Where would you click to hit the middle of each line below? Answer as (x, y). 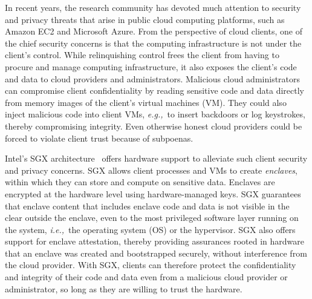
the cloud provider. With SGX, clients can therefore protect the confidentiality (151, 265)
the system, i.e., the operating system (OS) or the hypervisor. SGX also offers (150, 229)
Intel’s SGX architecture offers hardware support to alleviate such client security (156, 158)
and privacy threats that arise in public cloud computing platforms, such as (145, 19)
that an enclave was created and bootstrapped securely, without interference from (156, 253)
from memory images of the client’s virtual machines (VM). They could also (146, 102)
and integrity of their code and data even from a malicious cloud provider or (146, 277)
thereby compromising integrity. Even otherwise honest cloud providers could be (154, 126)
